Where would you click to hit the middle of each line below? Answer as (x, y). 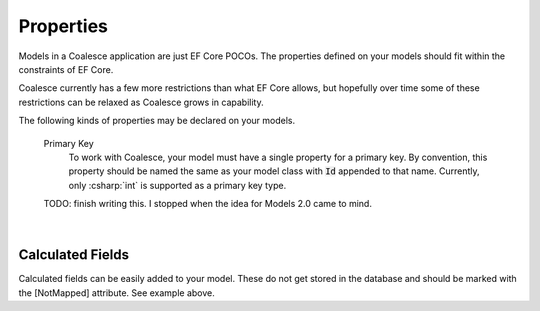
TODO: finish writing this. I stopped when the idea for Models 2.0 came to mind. (207, 204)
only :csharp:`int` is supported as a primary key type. (177, 185)
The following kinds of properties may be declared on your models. (156, 121)
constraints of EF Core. (66, 69)
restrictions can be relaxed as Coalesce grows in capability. (141, 102)
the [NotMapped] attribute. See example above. (116, 292)
